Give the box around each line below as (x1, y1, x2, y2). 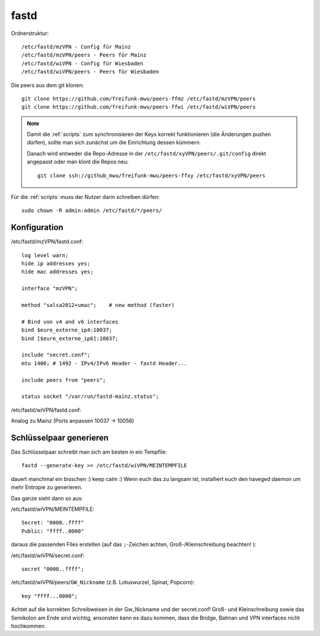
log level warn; (21, 252, 69, 258)
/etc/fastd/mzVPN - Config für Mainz (21, 43, 132, 50)
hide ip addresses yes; (21, 260, 91, 267)
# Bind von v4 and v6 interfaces (21, 318, 119, 325)
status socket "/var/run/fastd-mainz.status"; (21, 393, 159, 400)
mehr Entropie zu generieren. (11, 484, 83, 491)
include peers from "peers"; (21, 376, 106, 383)
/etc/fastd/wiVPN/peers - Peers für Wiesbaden (21, 68, 159, 75)
